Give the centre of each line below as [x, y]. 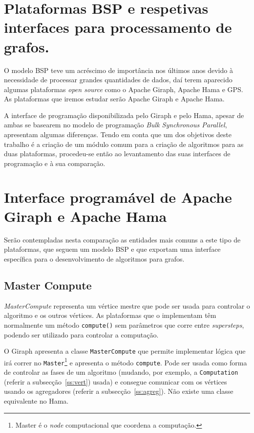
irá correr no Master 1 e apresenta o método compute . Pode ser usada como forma [126, 361]
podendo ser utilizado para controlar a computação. [81, 334]
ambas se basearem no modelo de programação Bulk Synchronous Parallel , [116, 125]
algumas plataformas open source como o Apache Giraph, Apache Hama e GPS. [124, 89]
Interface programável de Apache [118, 197]
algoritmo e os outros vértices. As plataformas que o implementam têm [110, 315]
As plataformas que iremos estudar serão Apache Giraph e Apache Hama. [114, 99]
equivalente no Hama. [36, 400]
